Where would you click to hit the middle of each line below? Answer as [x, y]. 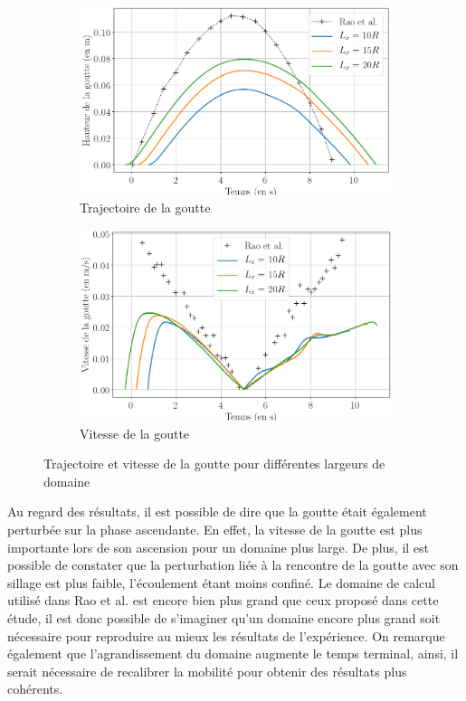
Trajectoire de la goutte [145, 208]
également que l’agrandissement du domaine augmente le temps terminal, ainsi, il [233, 654]
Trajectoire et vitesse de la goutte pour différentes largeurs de [214, 464]
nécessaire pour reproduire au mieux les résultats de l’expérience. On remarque [226, 635]
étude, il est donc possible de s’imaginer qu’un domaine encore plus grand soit [224, 617]
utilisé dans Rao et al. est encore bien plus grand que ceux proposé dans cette [223, 600]
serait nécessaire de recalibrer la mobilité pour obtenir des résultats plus [207, 671]
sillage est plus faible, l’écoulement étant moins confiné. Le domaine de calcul [221, 582]
